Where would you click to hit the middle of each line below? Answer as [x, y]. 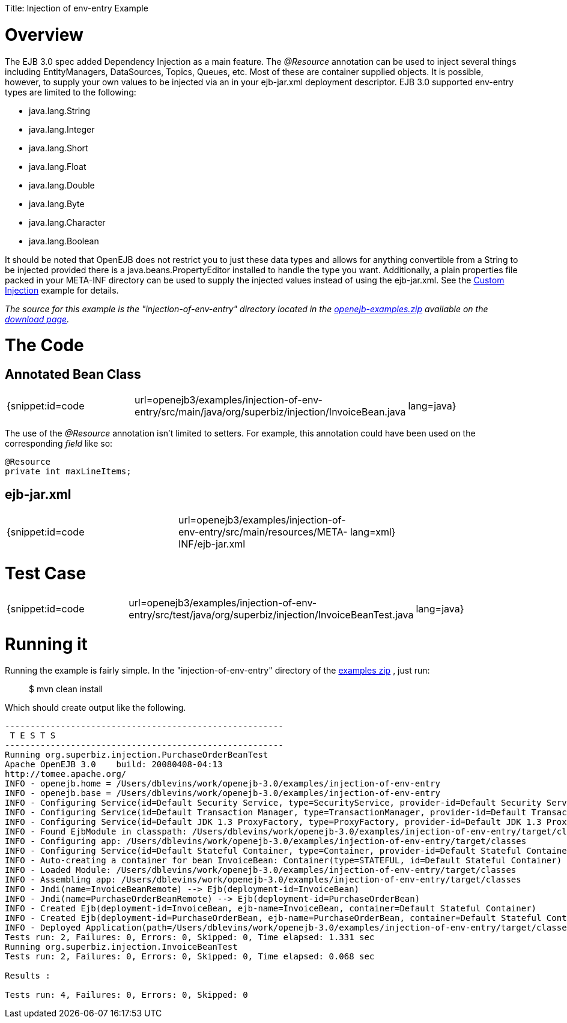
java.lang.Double [62, 185]
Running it [46, 644]
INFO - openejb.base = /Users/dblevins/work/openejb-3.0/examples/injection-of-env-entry [223, 793]
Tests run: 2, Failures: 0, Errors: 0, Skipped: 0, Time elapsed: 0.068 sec [190, 957]
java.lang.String [60, 110]
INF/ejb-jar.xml [212, 544]
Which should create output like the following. [96, 708]
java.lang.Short [59, 148]
